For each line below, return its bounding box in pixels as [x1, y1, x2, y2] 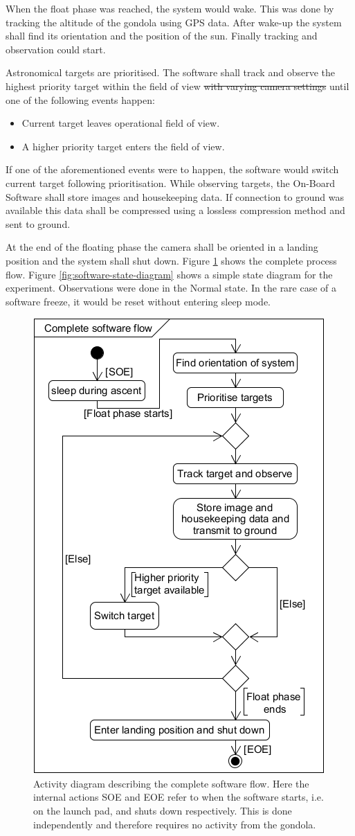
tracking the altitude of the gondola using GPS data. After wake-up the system [6, 15, 342, 29]
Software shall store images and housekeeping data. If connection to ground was [6, 189, 344, 204]
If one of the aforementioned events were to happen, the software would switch [6, 162, 339, 177]
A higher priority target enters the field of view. [21, 139, 225, 153]
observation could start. [6, 42, 106, 56]
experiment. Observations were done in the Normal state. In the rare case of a [6, 281, 337, 295]
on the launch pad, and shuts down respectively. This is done [33, 803, 292, 818]
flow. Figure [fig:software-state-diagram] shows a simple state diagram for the [6, 267, 333, 281]
